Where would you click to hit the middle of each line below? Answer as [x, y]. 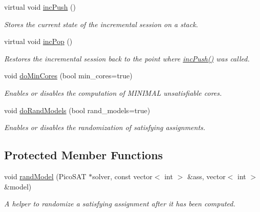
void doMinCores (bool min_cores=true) [68, 76]
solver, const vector [122, 176]
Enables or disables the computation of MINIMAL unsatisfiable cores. [113, 92]
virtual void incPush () [40, 7]
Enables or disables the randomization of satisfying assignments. [105, 127]
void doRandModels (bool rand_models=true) [77, 110]
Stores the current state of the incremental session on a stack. [101, 24]
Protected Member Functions [84, 155]
